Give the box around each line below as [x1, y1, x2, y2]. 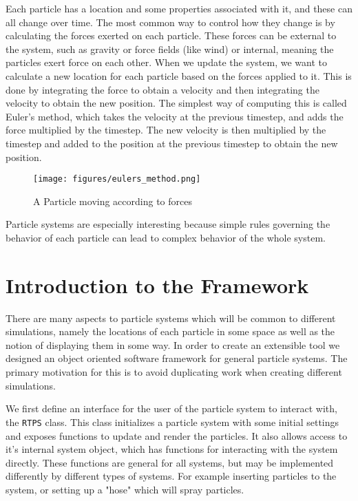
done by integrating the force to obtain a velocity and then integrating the [6, 82, 319, 96]
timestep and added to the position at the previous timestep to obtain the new [6, 136, 338, 150]
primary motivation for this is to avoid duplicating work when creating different [6, 365, 342, 379]
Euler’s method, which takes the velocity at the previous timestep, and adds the [6, 109, 344, 123]
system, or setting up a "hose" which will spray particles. [6, 482, 244, 496]
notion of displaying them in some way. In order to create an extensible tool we [6, 337, 340, 352]
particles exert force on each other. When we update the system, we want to [6, 55, 327, 70]
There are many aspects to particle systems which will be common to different [6, 310, 336, 325]
